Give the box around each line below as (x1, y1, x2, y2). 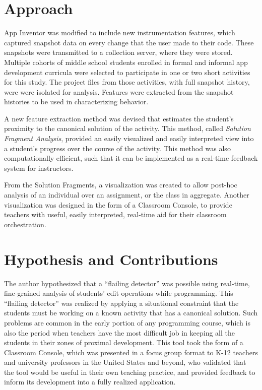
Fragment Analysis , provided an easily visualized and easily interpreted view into (4, 133, 254, 144)
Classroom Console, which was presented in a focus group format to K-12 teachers (4, 347, 258, 357)
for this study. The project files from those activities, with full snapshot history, (4, 77, 250, 87)
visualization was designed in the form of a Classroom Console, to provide (4, 199, 232, 210)
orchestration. (4, 219, 46, 229)
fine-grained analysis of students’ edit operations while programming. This (4, 288, 233, 298)
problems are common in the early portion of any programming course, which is (4, 317, 250, 328)
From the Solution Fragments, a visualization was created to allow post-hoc (4, 179, 237, 190)
